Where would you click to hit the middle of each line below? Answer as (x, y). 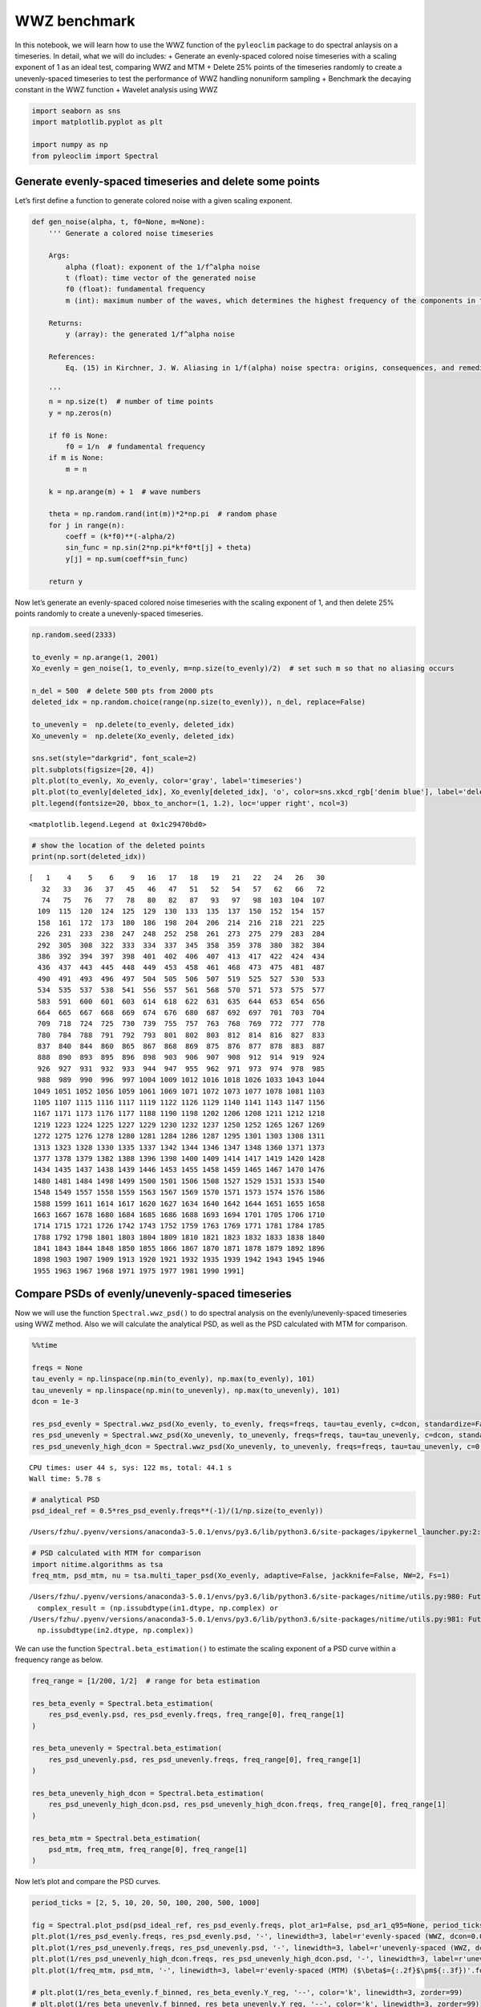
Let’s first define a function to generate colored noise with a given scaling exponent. (154, 201)
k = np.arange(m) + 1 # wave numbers (125, 491)
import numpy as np (70, 145)
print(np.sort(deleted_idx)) (89, 857)
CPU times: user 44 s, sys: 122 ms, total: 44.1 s (131, 1468)
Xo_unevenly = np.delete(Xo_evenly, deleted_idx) (133, 736)
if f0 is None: (78, 435)
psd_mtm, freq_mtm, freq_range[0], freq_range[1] (148, 1849)
